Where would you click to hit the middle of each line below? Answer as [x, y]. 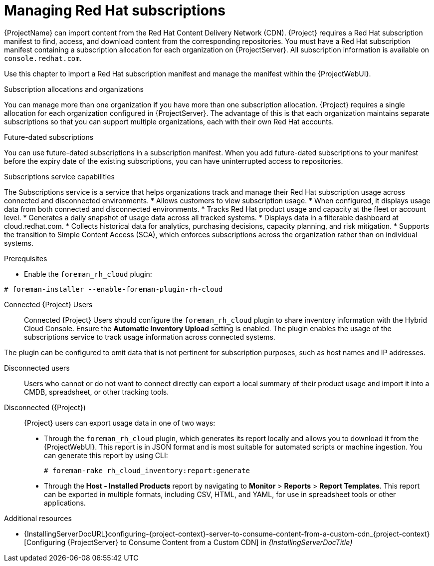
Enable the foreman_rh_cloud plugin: [88, 274]
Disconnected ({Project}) [45, 407]
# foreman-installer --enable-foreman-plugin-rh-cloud [113, 289]
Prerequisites [26, 258]
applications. [65, 503]
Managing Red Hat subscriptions [115, 10]
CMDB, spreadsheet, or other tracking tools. [97, 392]
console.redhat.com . [43, 58]
